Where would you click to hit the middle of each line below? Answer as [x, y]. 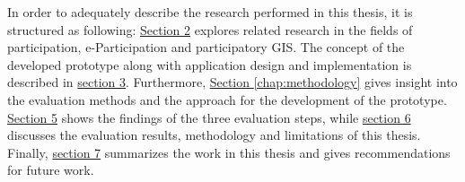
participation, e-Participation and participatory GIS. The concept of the [206, 47]
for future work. [51, 170]
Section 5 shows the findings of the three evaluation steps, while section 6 [209, 117]
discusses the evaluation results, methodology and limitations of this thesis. [214, 135]
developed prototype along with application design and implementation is [210, 64]
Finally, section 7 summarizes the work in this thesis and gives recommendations [229, 152]
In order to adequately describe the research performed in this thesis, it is [210, 12]
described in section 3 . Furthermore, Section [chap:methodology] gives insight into [232, 82]
